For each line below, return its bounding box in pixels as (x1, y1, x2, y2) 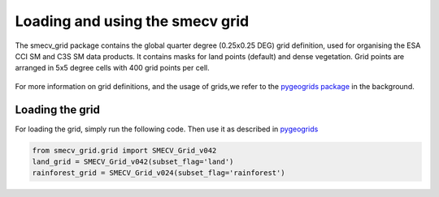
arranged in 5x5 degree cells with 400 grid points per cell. (15, 63, 211, 73)
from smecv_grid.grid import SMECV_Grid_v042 (32, 146, 217, 155)
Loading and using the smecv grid (15, 12, 250, 30)
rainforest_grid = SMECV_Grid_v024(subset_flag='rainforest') (32, 169, 285, 178)
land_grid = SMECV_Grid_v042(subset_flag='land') (32, 157, 234, 166)
